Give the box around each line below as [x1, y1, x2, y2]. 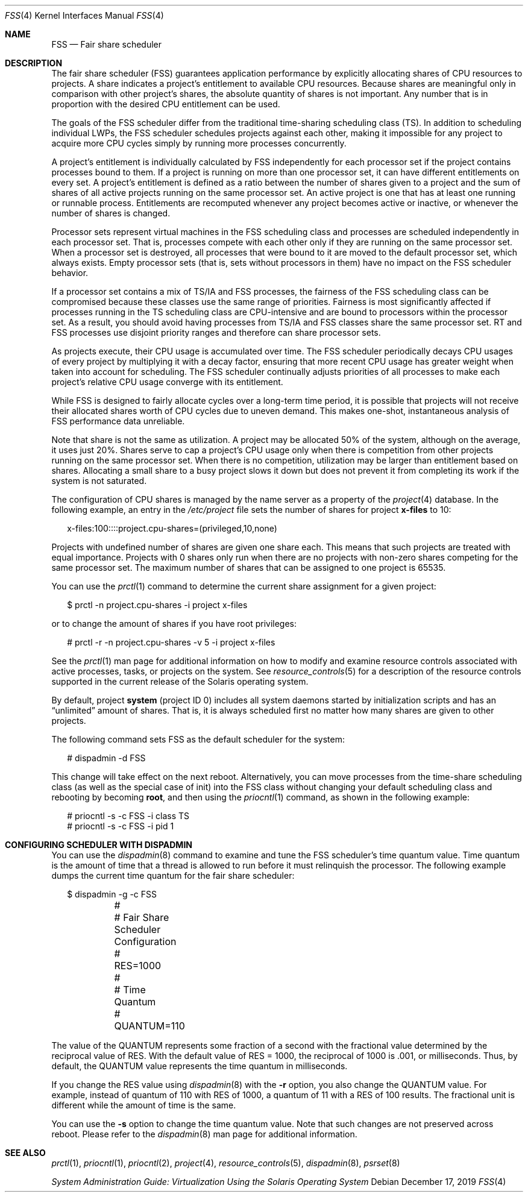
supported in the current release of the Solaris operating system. [51, 676, 309, 686]
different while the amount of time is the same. [51, 1100, 236, 1110]
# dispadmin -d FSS [67, 753, 146, 763]
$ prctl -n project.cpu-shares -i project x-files [67, 600, 248, 610]
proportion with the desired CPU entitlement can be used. [51, 99, 280, 109]
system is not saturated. [51, 476, 147, 486]
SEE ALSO [5, 1148, 46, 1158]
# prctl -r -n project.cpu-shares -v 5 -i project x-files [67, 637, 275, 647]
